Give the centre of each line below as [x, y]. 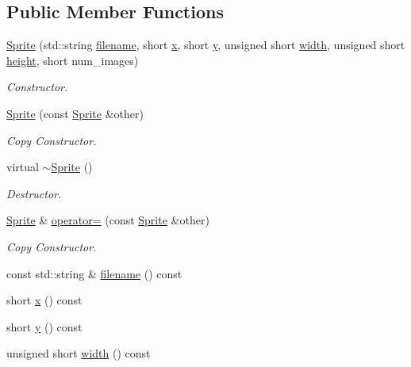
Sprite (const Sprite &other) [75, 113]
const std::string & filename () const [94, 273]
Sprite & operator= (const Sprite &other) [108, 220]
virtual [23, 167]
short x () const [44, 300]
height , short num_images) [73, 60]
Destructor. [34, 193]
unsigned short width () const [79, 353]
